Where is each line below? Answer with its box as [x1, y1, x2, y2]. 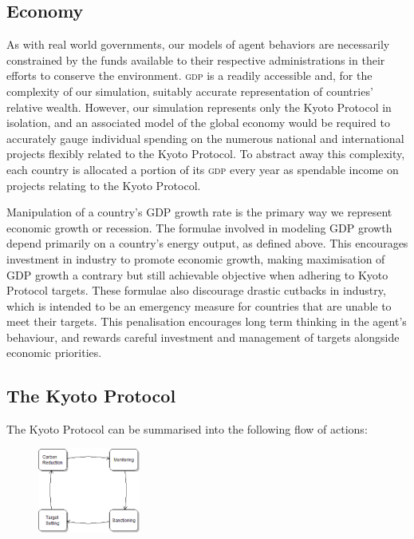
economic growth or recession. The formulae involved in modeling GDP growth [6, 219, 392, 236]
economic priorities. [6, 344, 102, 361]
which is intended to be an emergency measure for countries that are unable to [6, 297, 392, 314]
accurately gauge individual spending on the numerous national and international [6, 129, 404, 146]
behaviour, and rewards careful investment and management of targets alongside [6, 328, 400, 345]
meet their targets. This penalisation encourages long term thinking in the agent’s [6, 313, 407, 330]
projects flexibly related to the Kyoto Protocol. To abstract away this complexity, [6, 145, 405, 162]
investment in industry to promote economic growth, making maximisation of [6, 250, 385, 267]
